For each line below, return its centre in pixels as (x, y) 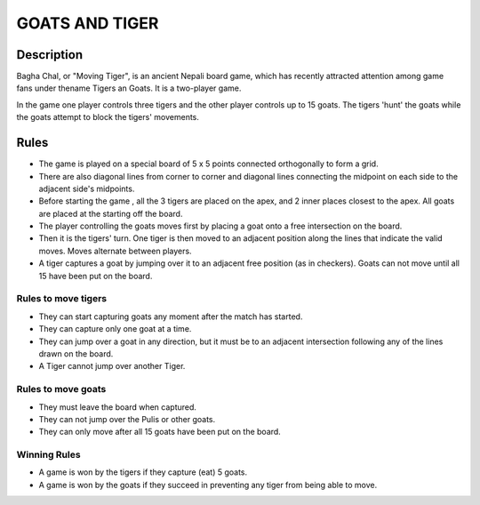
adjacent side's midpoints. (87, 188)
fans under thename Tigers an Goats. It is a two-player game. (129, 88)
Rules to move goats (61, 389)
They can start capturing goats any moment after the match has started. (171, 317)
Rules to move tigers (62, 299)
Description (50, 55)
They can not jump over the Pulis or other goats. (127, 419)
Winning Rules (48, 455)
